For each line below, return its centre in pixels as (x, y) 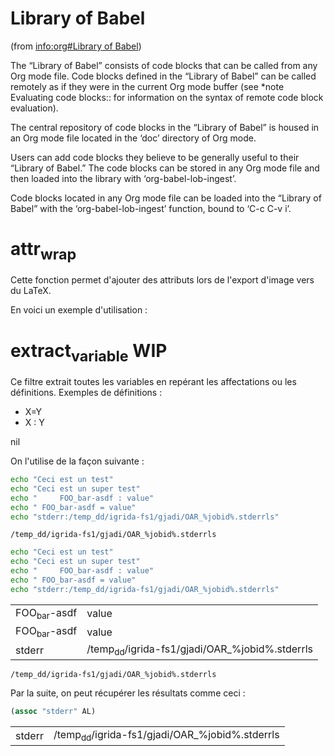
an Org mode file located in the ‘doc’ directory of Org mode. (133, 138)
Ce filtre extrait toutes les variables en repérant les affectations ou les (153, 381)
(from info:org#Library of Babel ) (76, 46)
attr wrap (43, 251)
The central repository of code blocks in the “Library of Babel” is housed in (165, 127)
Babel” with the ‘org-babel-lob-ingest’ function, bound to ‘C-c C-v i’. (151, 208)
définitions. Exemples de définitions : (86, 392)
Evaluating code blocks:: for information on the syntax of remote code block (167, 97)
